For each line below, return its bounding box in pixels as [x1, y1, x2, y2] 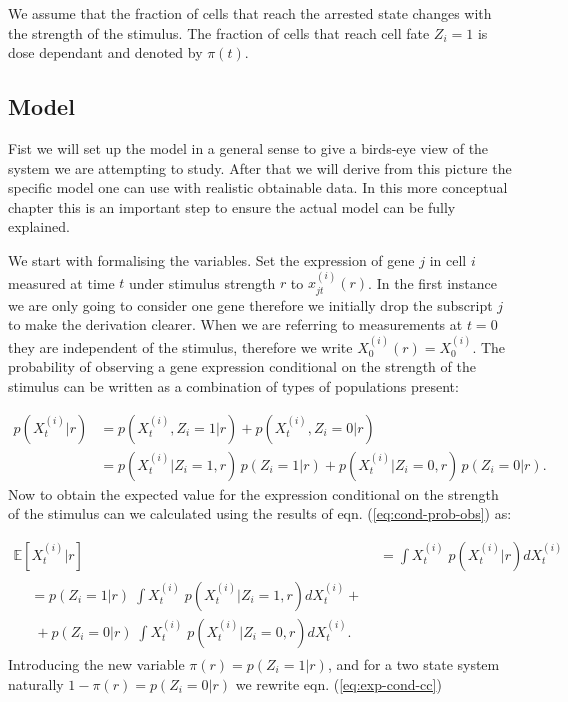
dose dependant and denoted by [8, 42, 203, 63]
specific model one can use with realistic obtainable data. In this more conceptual [8, 177, 508, 198]
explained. [8, 216, 70, 237]
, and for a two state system [327, 653, 500, 674]
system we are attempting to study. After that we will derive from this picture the [8, 157, 512, 178]
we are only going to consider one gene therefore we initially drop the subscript [8, 294, 493, 315]
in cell [429, 249, 467, 270]
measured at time [8, 272, 115, 293]
